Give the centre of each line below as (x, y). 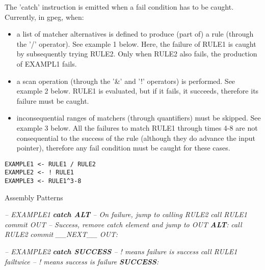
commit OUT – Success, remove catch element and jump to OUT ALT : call (123, 224)
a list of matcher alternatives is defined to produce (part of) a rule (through (135, 34)
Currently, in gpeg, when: (44, 17)
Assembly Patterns (34, 197)
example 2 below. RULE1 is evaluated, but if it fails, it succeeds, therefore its (138, 91)
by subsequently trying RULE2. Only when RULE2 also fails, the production (137, 54)
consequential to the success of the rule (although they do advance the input (136, 138)
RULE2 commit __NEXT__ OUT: (61, 234)
